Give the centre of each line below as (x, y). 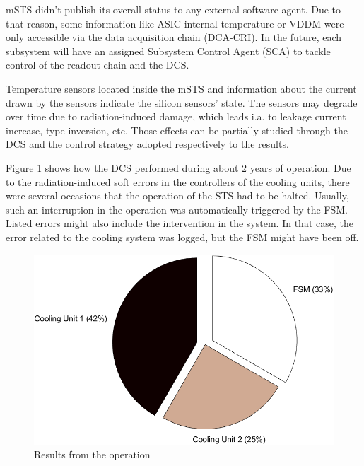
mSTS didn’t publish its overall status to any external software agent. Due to (173, 9)
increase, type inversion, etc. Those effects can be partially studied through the (177, 130)
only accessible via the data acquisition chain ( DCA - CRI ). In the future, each (174, 37)
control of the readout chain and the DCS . (98, 65)
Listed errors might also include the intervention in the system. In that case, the (180, 223)
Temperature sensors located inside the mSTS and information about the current (181, 88)
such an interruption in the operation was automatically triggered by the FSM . (177, 209)
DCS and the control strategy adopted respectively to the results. (147, 144)
